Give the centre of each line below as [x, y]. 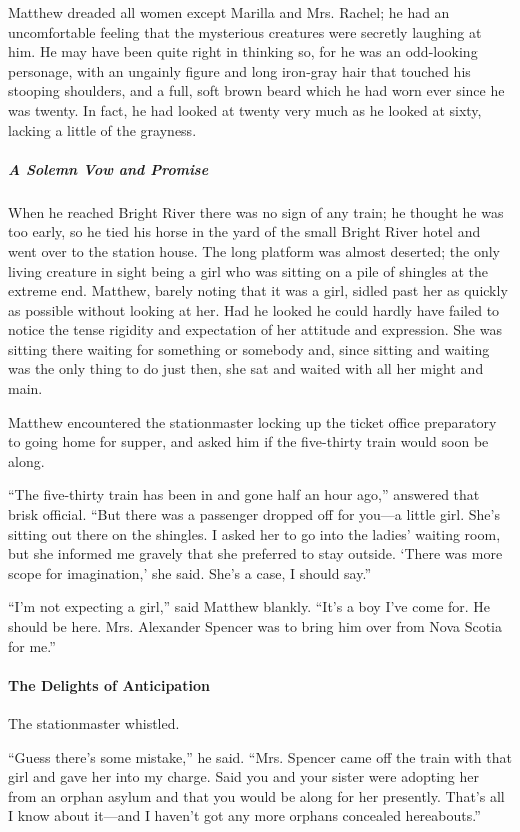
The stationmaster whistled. [94, 722]
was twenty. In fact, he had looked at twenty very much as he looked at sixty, [245, 109]
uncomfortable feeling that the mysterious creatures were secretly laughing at [245, 31]
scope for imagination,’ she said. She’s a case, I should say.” [190, 572]
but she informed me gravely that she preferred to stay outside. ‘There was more [255, 553]
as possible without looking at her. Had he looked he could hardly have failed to [254, 309]
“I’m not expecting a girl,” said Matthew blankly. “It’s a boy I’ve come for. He [249, 606]
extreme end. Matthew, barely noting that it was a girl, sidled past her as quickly [258, 290]
